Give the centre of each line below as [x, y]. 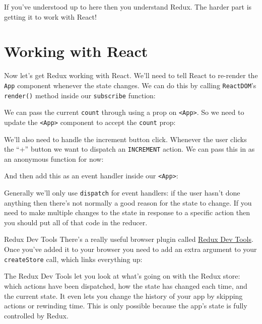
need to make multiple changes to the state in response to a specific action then [127, 212]
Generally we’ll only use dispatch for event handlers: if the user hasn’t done [122, 193]
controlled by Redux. [36, 315]
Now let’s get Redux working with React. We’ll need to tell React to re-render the [131, 75]
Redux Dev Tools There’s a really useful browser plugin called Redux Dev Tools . [129, 239]
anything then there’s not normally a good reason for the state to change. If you [128, 202]
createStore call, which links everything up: [73, 259]
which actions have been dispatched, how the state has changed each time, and [126, 285]
